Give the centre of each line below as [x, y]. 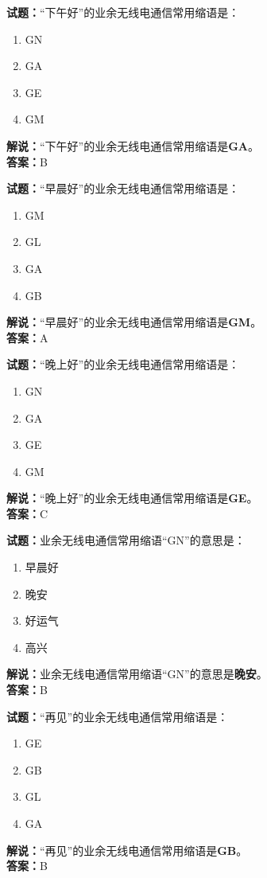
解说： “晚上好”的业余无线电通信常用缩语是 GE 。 [132, 498]
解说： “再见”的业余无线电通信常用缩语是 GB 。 [127, 850]
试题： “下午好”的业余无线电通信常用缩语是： [123, 12]
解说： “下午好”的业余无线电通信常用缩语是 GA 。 [133, 145]
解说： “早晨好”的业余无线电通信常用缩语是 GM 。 [134, 322]
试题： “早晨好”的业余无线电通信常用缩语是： [123, 188]
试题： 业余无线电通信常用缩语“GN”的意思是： [126, 540]
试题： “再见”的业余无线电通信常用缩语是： [118, 716]
